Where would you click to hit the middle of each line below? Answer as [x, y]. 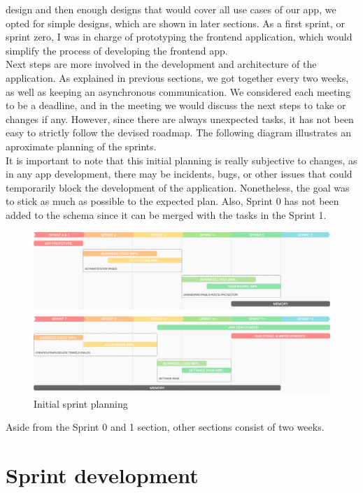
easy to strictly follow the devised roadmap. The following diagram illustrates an [179, 133]
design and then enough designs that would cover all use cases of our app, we [171, 9]
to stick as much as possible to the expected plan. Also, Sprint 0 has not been [172, 201]
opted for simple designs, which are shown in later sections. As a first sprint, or [176, 23]
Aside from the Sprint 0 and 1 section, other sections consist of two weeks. [165, 427]
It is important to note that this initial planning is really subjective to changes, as [181, 160]
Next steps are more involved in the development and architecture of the [161, 64]
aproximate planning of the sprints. [81, 146]
